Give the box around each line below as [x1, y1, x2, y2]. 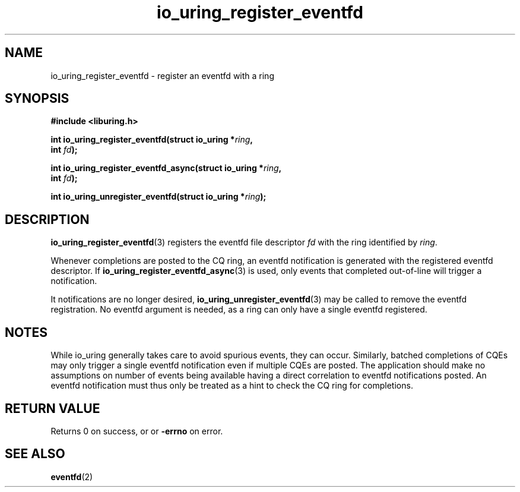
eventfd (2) [50, 471, 93, 482]
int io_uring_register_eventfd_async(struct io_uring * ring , [50, 163, 282, 174]
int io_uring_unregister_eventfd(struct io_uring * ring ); [50, 191, 267, 202]
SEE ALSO [5, 446, 65, 462]
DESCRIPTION [5, 212, 90, 227]
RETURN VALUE [5, 400, 100, 416]
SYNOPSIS [5, 91, 69, 106]
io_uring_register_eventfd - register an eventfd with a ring [50, 70, 274, 81]
